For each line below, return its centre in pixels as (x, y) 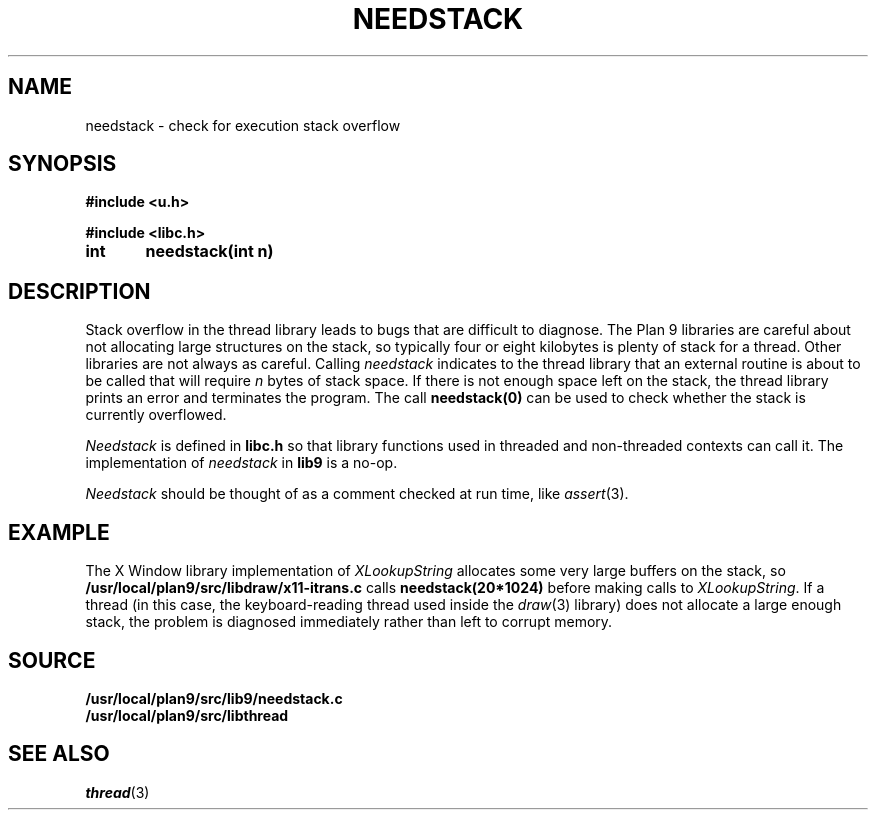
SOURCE (52, 660)
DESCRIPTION (79, 291)
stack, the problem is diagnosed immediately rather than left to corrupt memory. (349, 622)
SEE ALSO (59, 754)
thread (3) (117, 792)
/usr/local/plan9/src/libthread (187, 715)
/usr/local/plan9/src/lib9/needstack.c (214, 698)
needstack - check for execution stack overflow (243, 125)
